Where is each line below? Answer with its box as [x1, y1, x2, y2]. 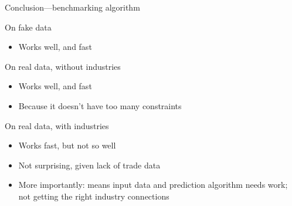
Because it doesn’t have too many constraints [18, 99, 182, 112]
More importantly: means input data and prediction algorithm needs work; [18, 178, 288, 191]
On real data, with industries [5, 119, 109, 131]
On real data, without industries [5, 60, 121, 72]
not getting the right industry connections [18, 190, 169, 202]
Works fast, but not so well [18, 139, 116, 151]
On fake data [5, 21, 52, 33]
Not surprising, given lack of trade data [18, 158, 161, 171]
